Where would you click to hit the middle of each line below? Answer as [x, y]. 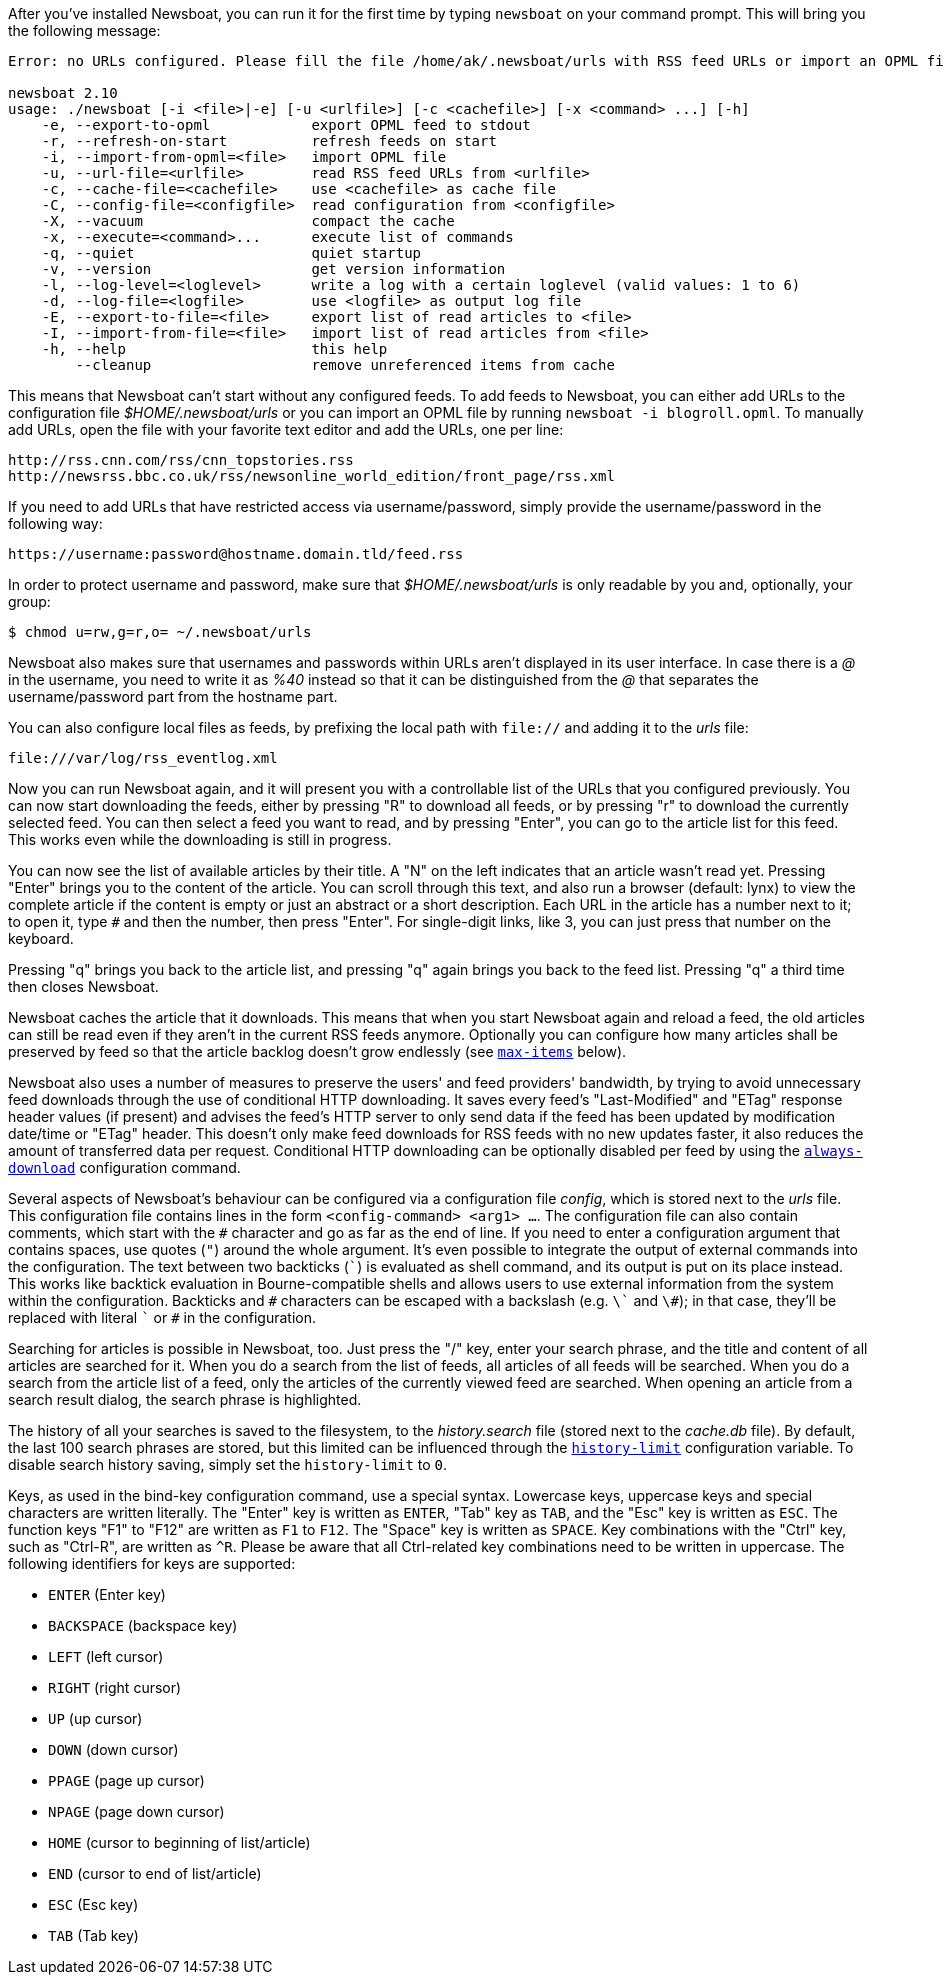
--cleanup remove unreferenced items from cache [345, 365]
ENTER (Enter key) [107, 1594]
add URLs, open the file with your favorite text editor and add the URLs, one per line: [286, 429]
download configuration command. [124, 1167]
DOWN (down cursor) [113, 1749]
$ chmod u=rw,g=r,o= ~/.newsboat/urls [160, 632]
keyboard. [41, 938]
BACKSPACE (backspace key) [143, 1625]
